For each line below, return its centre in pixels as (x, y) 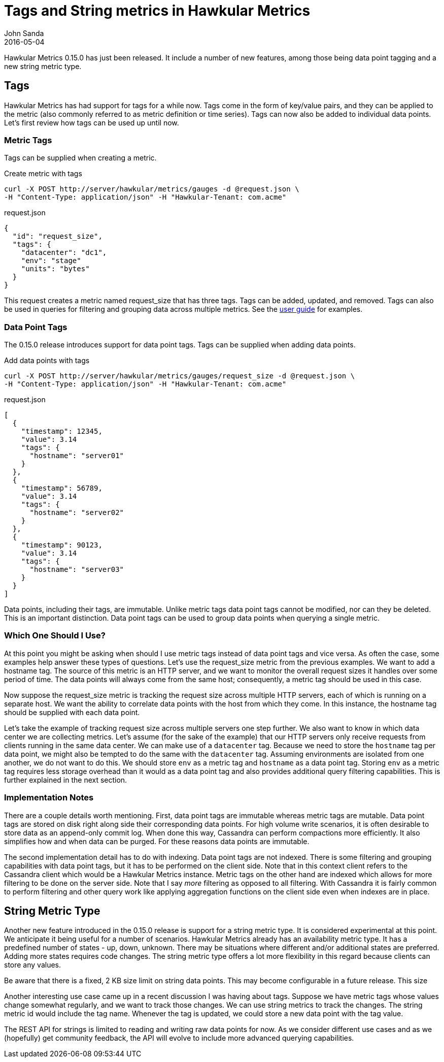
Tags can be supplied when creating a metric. (80, 158)
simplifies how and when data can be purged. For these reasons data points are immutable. (157, 841)
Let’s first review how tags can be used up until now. (92, 122)
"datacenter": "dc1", (64, 253)
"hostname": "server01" (77, 456)
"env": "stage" (51, 261)
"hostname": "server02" (77, 513)
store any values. (33, 965)
